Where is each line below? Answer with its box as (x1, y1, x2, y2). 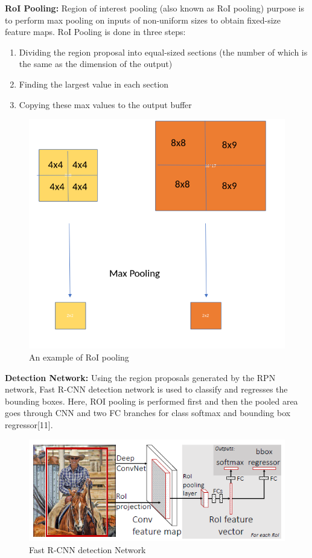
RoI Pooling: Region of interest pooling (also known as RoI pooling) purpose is (5, 2, 304, 14)
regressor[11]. (5, 418, 53, 431)
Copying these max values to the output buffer (19, 98, 192, 111)
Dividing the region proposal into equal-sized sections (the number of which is (19, 45, 308, 58)
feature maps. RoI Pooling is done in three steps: (5, 25, 186, 38)
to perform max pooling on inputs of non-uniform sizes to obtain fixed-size (5, 13, 281, 26)
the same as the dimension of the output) (19, 57, 173, 70)
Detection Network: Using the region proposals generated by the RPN (5, 371, 276, 383)
